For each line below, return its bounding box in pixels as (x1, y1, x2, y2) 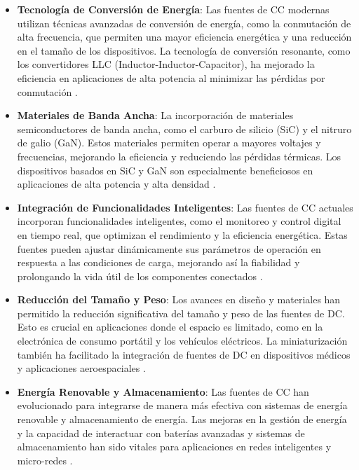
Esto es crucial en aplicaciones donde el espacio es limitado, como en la (17, 319, 323, 334)
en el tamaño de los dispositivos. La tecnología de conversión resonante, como (17, 43, 351, 57)
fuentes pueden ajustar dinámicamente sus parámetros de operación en (17, 241, 321, 256)
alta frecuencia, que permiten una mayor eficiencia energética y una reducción (17, 29, 352, 44)
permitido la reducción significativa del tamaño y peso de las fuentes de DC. (17, 305, 345, 320)
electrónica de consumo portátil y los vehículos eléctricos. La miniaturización (17, 333, 348, 348)
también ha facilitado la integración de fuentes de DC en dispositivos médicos (17, 347, 351, 361)
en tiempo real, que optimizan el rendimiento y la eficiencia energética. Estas (17, 227, 348, 242)
